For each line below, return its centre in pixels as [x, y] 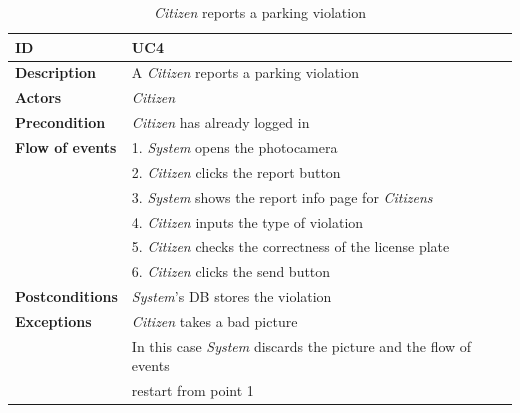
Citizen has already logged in [220, 122]
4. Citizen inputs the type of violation [247, 221]
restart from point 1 [192, 390]
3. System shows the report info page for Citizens [282, 196]
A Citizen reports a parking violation [245, 72]
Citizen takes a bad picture [214, 320]
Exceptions [53, 320]
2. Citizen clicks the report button [236, 171]
